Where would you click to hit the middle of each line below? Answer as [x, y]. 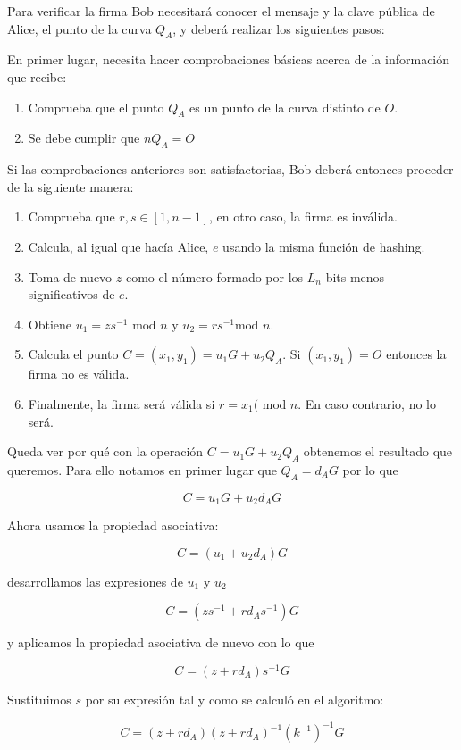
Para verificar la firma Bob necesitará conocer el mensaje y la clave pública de [221, 11]
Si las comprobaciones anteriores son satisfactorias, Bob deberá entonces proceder [230, 169]
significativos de [71, 294]
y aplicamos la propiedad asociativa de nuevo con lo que [161, 642]
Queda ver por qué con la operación [105, 451]
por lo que [370, 469]
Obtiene [50, 324]
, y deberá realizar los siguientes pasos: [279, 28]
